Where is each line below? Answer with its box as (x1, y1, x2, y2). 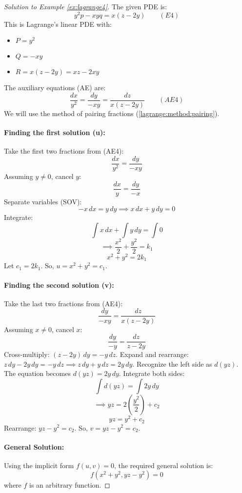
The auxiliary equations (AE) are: (4, 82, 106, 93)
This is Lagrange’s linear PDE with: (4, 19, 112, 29)
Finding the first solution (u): (4, 127, 105, 138)
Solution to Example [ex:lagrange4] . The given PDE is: (4, 1, 167, 11)
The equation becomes (4, 368, 71, 378)
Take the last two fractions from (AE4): (4, 298, 123, 308)
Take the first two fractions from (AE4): (4, 146, 124, 156)
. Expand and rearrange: (116, 349, 189, 359)
